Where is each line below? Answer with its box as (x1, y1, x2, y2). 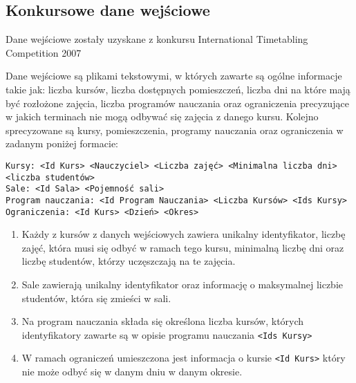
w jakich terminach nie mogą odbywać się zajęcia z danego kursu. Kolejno (6, 109, 319, 124)
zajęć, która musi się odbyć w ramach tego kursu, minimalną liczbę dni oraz (21, 240, 344, 254)
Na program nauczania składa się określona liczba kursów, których (21, 314, 304, 328)
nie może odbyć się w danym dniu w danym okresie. (21, 364, 243, 379)
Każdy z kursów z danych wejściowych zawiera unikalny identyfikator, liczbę (21, 227, 346, 241)
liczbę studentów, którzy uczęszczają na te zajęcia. (21, 254, 236, 268)
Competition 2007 (6, 45, 82, 59)
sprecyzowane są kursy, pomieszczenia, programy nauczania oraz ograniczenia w (6, 122, 344, 137)
